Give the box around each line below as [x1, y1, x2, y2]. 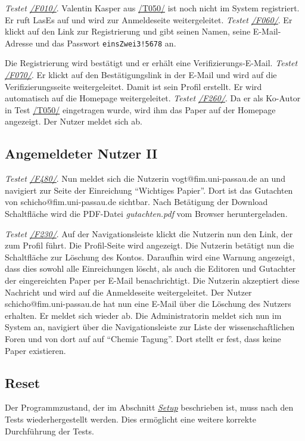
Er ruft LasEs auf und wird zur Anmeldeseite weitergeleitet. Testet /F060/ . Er [5, 13, 292, 26]
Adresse [5, 36, 33, 49]
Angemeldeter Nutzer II [5, 144, 158, 163]
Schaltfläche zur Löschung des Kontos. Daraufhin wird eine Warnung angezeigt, [5, 250, 295, 263]
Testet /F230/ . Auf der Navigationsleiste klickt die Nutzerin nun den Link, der [5, 227, 293, 240]
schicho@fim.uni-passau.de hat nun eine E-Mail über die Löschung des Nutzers [5, 297, 291, 310]
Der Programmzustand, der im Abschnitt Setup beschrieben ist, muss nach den [5, 401, 294, 414]
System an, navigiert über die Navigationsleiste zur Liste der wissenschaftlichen [5, 321, 295, 333]
